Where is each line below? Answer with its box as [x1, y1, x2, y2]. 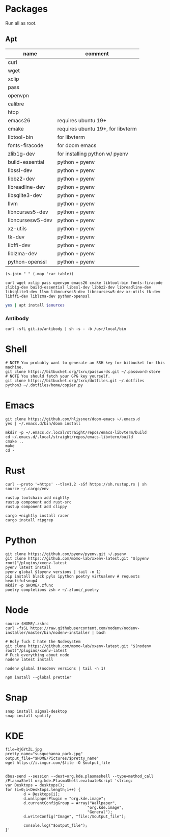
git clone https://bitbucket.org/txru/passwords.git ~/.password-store [5, 369, 160, 374]
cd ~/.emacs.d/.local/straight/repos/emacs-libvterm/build [5, 434, 133, 439]
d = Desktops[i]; [23, 791, 60, 797]
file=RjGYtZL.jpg [5, 747, 42, 752]
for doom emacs [57, 142, 97, 149]
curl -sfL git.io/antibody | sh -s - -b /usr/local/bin [5, 326, 126, 332]
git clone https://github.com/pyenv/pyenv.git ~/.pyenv [5, 551, 126, 557]
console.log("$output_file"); [23, 823, 88, 828]
